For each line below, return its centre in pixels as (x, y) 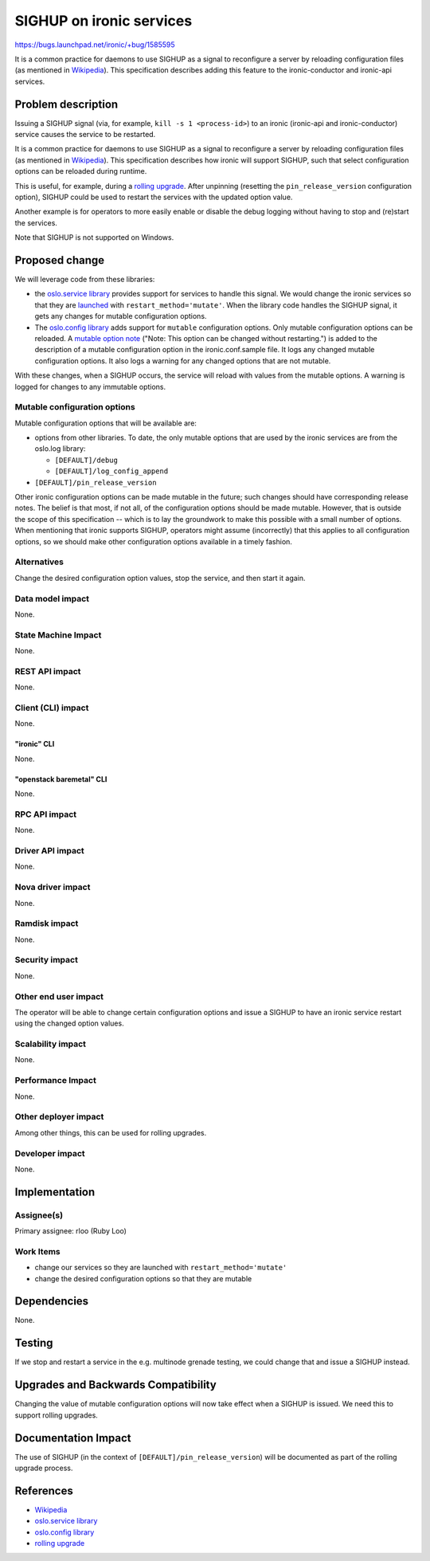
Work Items (37, 1251)
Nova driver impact (53, 887)
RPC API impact (46, 814)
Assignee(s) (39, 1215)
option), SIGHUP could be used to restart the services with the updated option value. (154, 197)
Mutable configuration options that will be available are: (106, 423)
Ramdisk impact (47, 924)
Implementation (55, 1192)
